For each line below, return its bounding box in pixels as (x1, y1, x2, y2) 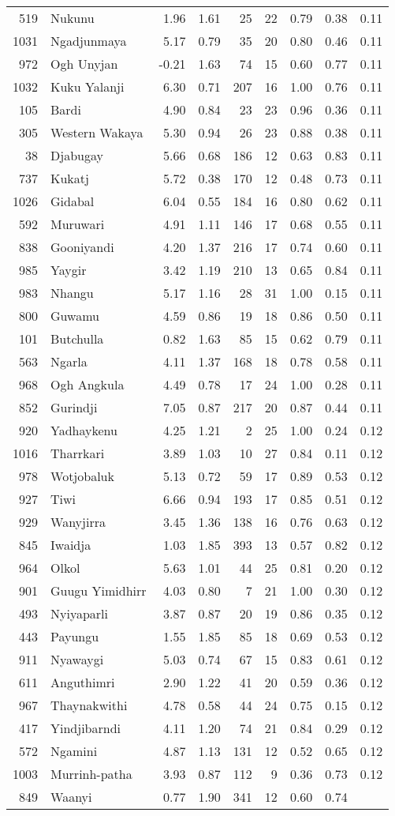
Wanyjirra (50, 513, 106, 531)
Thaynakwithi (50, 696, 128, 714)
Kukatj (50, 169, 89, 187)
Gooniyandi (50, 238, 114, 256)
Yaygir (50, 261, 87, 279)
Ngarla (50, 352, 88, 370)
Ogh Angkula (50, 375, 125, 393)
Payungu (50, 627, 99, 645)
